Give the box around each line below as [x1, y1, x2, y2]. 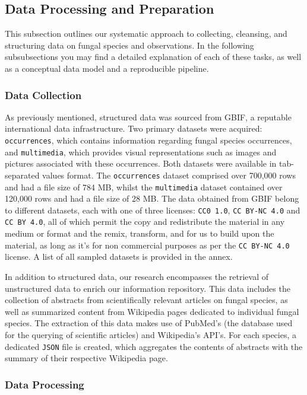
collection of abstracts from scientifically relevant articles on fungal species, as [5, 294, 288, 306]
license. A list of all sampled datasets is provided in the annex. [5, 250, 233, 263]
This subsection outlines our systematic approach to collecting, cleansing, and [5, 27, 287, 40]
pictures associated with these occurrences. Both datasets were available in [5, 157, 277, 170]
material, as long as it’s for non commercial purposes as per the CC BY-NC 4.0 [5, 238, 290, 251]
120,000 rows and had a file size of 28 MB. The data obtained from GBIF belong [5, 192, 299, 205]
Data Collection [5, 87, 82, 102]
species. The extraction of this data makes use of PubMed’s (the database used [5, 317, 293, 329]
